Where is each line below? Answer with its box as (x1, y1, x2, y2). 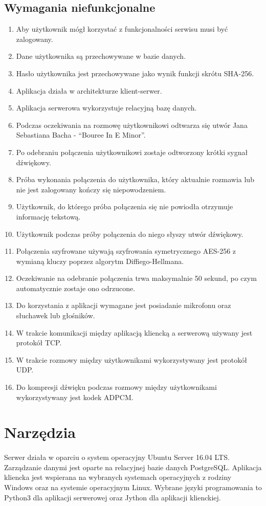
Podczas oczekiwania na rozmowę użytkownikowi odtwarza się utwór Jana (16, 119, 248, 130)
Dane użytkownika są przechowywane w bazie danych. (16, 51, 186, 61)
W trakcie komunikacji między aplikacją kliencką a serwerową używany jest (16, 327, 253, 338)
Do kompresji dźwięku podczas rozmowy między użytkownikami (16, 382, 217, 392)
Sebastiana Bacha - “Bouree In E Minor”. (16, 129, 146, 140)
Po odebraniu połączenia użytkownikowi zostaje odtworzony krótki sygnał (16, 146, 248, 157)
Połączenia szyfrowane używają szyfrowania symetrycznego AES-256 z (16, 246, 236, 256)
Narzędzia (4, 422, 76, 443)
